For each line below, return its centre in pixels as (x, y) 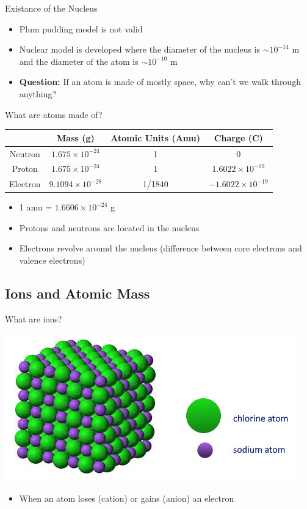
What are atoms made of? (54, 114)
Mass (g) (76, 137)
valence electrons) (52, 260)
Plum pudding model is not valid (81, 28)
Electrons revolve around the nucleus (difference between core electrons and (161, 248)
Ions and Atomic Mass (78, 293)
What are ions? (34, 318)
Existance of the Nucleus (51, 8)
